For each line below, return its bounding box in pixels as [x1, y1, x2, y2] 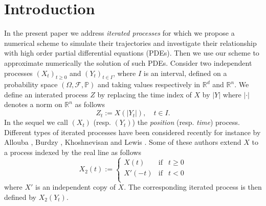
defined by [4, 191, 37, 202]
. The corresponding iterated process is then [124, 182, 262, 192]
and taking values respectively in [98, 79, 201, 90]
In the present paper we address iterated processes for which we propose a [4, 28, 235, 38]
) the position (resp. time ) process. [132, 117, 240, 127]
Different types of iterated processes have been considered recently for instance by [4, 126, 261, 137]
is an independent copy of [35, 182, 116, 192]
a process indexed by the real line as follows [4, 146, 141, 157]
